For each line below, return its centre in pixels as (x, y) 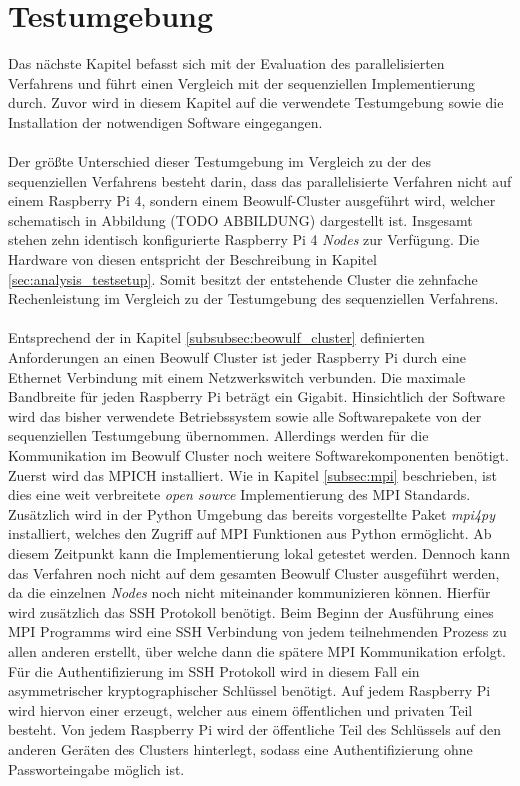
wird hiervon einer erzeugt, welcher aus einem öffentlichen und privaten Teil (240, 709)
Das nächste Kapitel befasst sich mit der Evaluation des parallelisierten (226, 63)
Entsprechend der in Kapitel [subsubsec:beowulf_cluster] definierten (216, 337)
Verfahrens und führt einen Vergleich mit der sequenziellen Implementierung (242, 82)
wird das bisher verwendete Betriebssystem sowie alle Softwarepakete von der (245, 415)
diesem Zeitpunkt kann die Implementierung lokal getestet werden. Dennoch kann (259, 552)
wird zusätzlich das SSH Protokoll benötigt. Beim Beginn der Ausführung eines (251, 611)
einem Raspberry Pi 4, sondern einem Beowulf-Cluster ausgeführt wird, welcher (252, 200)
